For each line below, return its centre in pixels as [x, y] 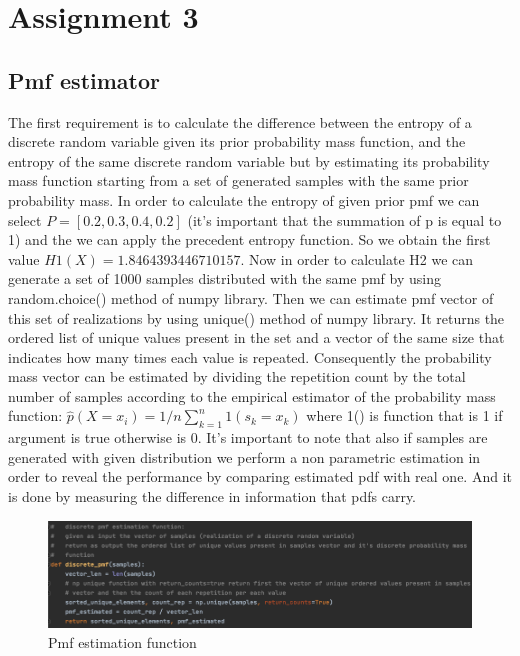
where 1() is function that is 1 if [404, 415]
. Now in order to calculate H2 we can [357, 258]
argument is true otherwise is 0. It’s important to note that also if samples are [248, 437]
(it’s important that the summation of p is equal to [344, 219]
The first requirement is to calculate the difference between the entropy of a [240, 121]
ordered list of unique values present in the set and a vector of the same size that [256, 337]
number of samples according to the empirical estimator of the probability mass [252, 395]
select [25, 219]
